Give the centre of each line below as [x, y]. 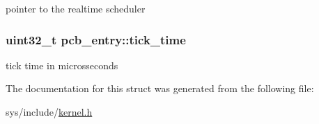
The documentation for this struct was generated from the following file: [160, 88]
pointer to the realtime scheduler [76, 8]
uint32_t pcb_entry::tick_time [96, 39]
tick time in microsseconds [62, 65]
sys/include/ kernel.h [49, 112]
